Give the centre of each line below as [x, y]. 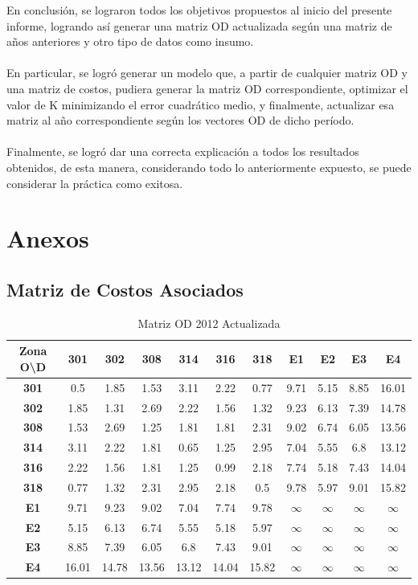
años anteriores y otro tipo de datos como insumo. [130, 41]
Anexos [48, 238]
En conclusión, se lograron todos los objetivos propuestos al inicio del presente [199, 10]
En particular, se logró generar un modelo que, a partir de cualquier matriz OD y [207, 73]
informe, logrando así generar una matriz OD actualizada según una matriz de [199, 25]
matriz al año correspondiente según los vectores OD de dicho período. [180, 120]
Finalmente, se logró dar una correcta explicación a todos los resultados [183, 151]
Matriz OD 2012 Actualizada [209, 323]
